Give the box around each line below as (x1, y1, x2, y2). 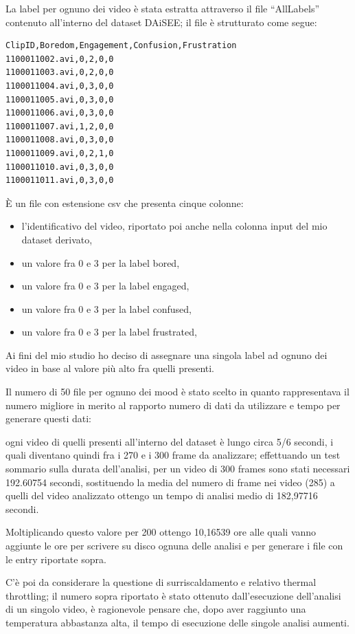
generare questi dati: (5, 411, 91, 426)
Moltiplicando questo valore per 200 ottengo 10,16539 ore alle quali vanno (5, 525, 317, 539)
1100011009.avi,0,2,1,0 (5, 148, 114, 158)
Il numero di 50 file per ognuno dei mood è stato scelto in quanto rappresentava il (5, 384, 350, 399)
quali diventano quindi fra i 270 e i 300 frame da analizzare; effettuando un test (5, 448, 341, 462)
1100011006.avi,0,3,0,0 (5, 108, 114, 118)
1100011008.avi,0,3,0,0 (5, 135, 114, 145)
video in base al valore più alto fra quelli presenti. (5, 361, 215, 375)
